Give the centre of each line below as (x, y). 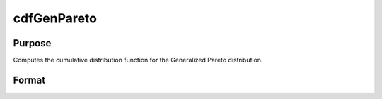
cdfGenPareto (55, 18)
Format (29, 80)
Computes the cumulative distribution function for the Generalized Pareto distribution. (138, 60)
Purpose (32, 43)
